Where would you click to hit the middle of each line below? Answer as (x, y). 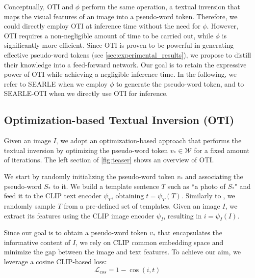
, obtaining (128, 196)
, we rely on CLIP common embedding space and (150, 242)
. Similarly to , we (208, 196)
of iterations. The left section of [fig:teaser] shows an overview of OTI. (109, 160)
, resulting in (183, 215)
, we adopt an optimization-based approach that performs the (149, 140)
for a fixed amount (222, 150)
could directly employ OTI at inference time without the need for (102, 26)
